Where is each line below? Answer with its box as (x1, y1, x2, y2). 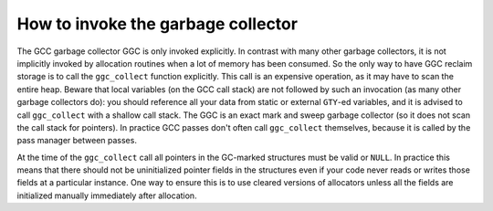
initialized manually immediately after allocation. (16, 190, 197, 201)
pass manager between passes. (16, 135, 137, 146)
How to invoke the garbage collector (16, 14, 299, 34)
